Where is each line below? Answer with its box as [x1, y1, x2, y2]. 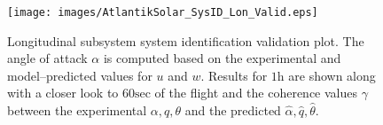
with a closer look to [7, 83, 119, 102]
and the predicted [184, 101, 281, 120]
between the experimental [7, 101, 147, 120]
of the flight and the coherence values [154, 83, 357, 102]
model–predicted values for [7, 66, 152, 84]
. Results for [200, 66, 268, 84]
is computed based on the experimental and [103, 49, 341, 67]
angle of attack [7, 49, 88, 67]
